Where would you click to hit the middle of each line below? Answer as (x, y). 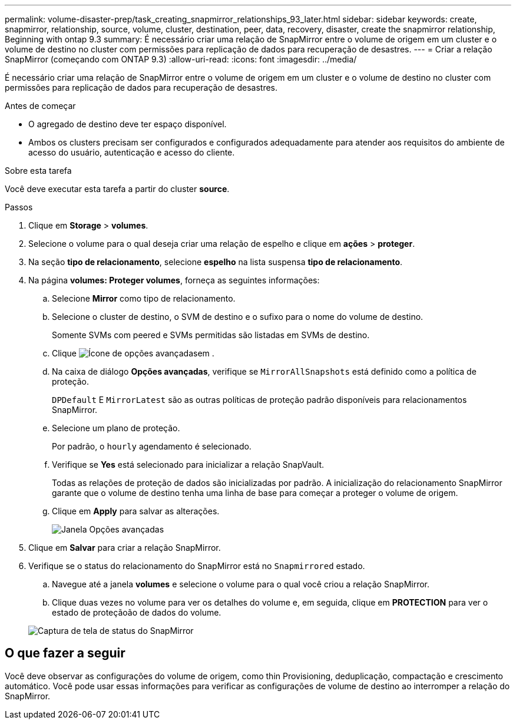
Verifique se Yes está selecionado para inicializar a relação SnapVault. (188, 465)
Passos (19, 207)
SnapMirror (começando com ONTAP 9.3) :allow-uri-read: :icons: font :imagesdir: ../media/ (181, 59)
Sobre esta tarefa (38, 171)
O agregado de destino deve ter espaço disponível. (128, 124)
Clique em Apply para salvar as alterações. (136, 511)
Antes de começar (40, 106)
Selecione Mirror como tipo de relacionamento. (144, 298)
